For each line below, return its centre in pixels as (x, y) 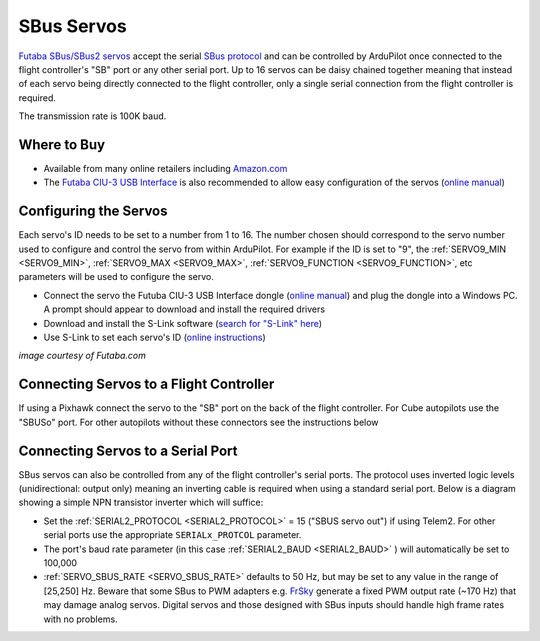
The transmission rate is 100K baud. (92, 116)
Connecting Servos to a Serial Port (128, 450)
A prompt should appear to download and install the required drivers (184, 309)
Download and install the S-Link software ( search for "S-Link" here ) (183, 323)
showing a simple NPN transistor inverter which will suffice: (141, 502)
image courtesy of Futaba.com (82, 356)
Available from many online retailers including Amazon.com (165, 169)
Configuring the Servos (93, 211)
